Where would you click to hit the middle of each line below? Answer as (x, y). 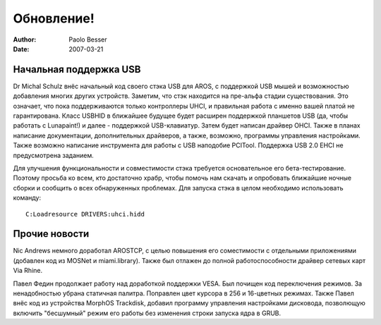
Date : (21, 49)
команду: (27, 198)
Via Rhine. (28, 271)
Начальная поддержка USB (77, 69)
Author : (25, 39)
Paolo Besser (88, 39)
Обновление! (54, 18)
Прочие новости (51, 234)
